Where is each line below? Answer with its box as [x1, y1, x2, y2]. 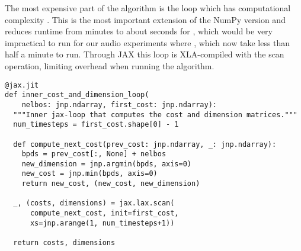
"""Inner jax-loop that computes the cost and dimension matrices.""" [13, 110, 297, 119]
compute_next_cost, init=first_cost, [30, 209, 179, 218]
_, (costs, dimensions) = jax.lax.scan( [13, 199, 175, 208]
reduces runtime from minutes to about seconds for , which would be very [5, 25, 273, 37]
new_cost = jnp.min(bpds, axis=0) [21, 169, 158, 178]
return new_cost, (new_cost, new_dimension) [21, 179, 200, 188]
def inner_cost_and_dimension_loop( [5, 91, 149, 99]
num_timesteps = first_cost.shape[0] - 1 [13, 120, 179, 129]
